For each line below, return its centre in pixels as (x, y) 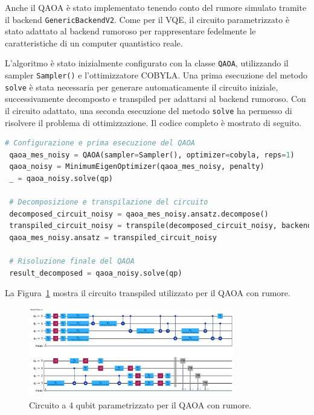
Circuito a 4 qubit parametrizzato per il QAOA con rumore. (140, 404)
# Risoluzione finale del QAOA (72, 261)
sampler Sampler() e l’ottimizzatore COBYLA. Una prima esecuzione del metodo (156, 75)
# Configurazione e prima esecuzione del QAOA (100, 143)
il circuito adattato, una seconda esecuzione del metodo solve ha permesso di (149, 110)
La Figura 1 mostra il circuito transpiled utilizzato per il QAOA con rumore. (148, 293)
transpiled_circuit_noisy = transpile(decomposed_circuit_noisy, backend (161, 226)
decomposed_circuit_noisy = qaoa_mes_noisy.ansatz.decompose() (139, 214)
